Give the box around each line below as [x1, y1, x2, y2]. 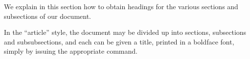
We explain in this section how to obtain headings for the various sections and [4, 1, 238, 11]
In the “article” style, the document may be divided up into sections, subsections [4, 27, 247, 37]
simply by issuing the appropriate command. [4, 46, 137, 56]
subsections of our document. [4, 11, 91, 21]
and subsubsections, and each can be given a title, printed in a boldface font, [4, 36, 234, 46]
